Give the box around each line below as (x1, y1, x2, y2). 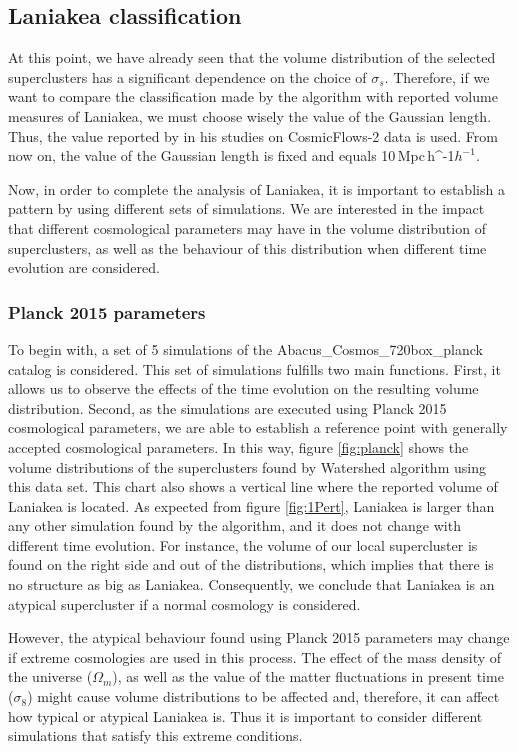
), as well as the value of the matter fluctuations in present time (112, 666, 504, 687)
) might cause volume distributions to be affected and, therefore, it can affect (27, 686, 500, 707)
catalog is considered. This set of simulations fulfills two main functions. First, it (8, 358, 501, 379)
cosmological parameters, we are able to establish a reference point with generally (8, 417, 508, 438)
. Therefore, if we (384, 66, 490, 87)
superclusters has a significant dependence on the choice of (8, 66, 367, 87)
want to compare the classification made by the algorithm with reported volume (8, 86, 498, 107)
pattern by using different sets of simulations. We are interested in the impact (8, 198, 485, 219)
